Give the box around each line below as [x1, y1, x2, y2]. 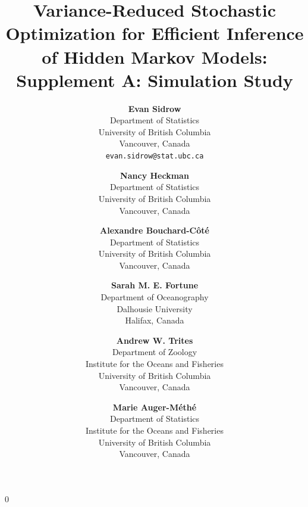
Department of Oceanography [100, 291, 209, 303]
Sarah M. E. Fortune [111, 279, 199, 291]
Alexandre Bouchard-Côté [100, 224, 209, 237]
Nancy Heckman [120, 169, 189, 181]
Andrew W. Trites [116, 334, 193, 346]
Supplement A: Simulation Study [16, 67, 293, 92]
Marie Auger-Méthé [112, 400, 197, 413]
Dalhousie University [117, 302, 193, 315]
